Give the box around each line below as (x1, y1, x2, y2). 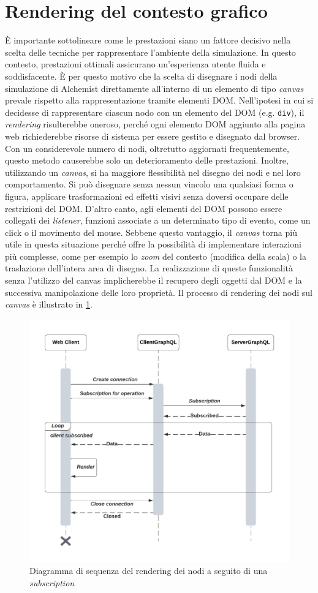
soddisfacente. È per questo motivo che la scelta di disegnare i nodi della (5, 69, 278, 82)
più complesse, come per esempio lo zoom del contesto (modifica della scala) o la (5, 249, 306, 262)
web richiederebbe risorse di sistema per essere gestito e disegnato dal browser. (5, 129, 300, 142)
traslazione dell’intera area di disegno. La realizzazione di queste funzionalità (5, 262, 293, 274)
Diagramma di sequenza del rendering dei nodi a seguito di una (29, 564, 268, 577)
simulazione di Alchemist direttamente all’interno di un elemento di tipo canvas (5, 81, 304, 94)
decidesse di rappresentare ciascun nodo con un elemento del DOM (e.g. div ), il (5, 105, 305, 118)
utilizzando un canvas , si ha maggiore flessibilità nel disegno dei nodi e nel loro (5, 165, 301, 178)
